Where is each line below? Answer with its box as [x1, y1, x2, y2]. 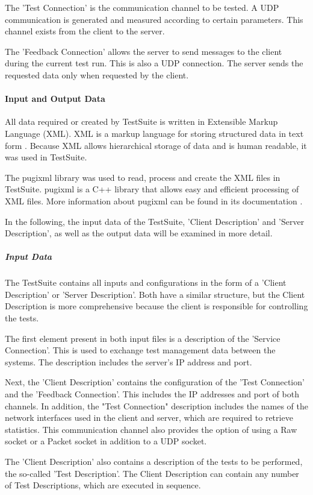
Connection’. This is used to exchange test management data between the [5, 344, 276, 356]
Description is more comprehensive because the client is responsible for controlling [5, 300, 308, 312]
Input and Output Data [5, 92, 105, 105]
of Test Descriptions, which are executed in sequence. [5, 479, 201, 491]
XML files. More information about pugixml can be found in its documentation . [5, 194, 303, 207]
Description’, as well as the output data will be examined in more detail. [5, 227, 273, 239]
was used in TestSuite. [5, 151, 87, 163]
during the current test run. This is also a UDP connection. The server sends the [5, 57, 303, 69]
